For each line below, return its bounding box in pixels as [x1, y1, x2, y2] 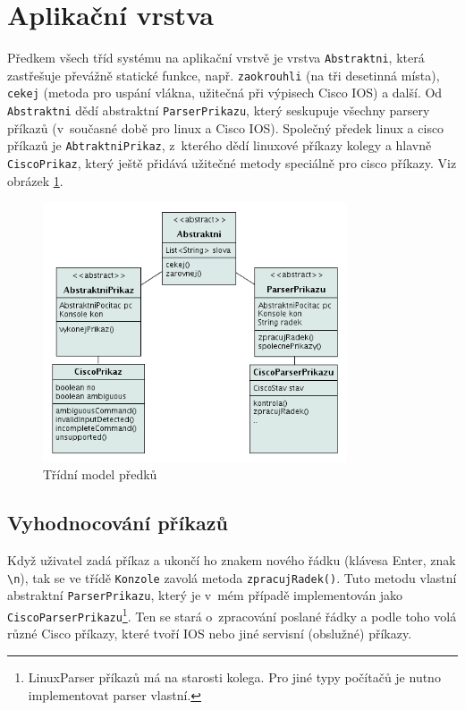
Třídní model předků [43, 465, 157, 484]
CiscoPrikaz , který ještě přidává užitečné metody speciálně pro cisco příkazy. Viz [7, 154, 457, 172]
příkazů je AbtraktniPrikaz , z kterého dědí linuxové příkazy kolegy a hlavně [7, 136, 432, 155]
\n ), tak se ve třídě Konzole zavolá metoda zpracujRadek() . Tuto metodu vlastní [7, 568, 457, 587]
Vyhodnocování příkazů [7, 509, 228, 537]
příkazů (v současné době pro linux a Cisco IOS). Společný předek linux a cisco [7, 118, 444, 137]
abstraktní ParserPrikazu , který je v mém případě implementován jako [7, 586, 403, 604]
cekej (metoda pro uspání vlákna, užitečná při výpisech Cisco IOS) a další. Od [7, 83, 443, 102]
